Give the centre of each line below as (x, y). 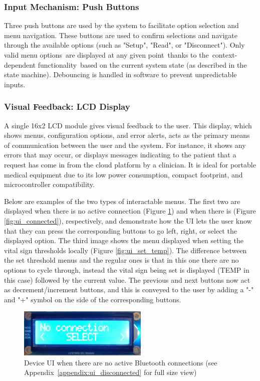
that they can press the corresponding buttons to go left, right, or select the (120, 230)
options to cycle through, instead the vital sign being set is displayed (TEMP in (127, 269)
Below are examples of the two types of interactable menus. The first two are (122, 201)
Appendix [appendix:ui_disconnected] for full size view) (110, 372)
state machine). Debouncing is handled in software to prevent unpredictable (120, 74)
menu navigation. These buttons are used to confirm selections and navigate (121, 35)
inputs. (15, 84)
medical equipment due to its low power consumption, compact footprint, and (123, 174)
